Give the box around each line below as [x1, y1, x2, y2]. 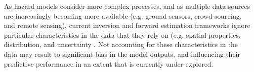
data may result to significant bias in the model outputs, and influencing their [4, 48, 240, 59]
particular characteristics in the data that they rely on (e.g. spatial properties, [4, 29, 241, 40]
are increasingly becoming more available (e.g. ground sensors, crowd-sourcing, [4, 10, 242, 21]
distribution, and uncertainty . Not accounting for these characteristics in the [4, 39, 238, 49]
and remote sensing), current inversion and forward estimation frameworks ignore [4, 20, 251, 30]
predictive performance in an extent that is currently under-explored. [4, 58, 213, 69]
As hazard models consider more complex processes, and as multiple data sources [4, 1, 250, 11]
